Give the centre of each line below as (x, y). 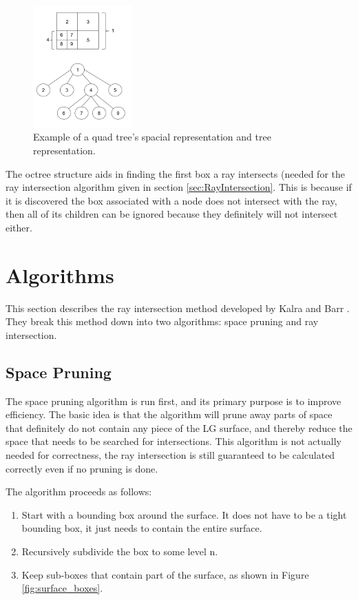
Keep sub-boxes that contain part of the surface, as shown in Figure (165, 574)
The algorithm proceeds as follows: (79, 492)
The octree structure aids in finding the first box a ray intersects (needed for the (175, 173)
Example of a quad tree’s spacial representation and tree (152, 137)
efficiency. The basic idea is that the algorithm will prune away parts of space (169, 414)
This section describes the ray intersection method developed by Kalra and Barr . (178, 308)
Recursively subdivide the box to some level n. (120, 551)
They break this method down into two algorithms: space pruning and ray (162, 321)
